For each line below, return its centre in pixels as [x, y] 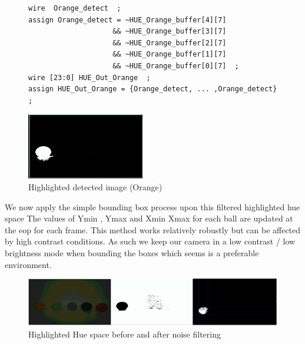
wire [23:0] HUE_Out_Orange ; [89, 77]
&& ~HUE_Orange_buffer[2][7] [170, 43]
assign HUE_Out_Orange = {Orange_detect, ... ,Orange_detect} [153, 89]
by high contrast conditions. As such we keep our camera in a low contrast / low [150, 241]
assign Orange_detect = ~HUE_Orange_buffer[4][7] [127, 20]
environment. [28, 264]
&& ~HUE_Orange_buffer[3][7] [170, 32]
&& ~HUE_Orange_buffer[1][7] [170, 54]
